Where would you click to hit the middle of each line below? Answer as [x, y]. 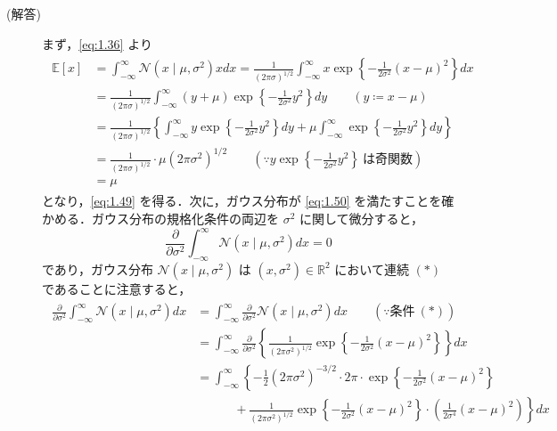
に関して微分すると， [362, 218]
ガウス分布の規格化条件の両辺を [185, 218]
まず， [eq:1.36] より [97, 43]
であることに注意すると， [117, 288]
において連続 [372, 268]
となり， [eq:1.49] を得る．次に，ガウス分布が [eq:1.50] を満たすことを [242, 201]
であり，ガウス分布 [98, 268]
